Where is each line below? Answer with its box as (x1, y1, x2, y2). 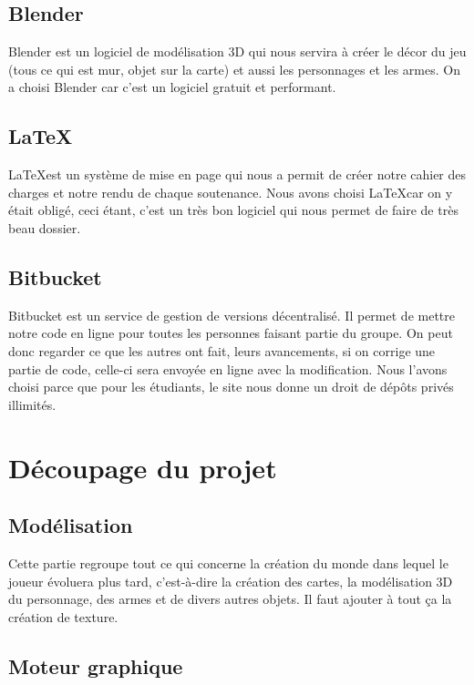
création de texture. (8, 607, 118, 626)
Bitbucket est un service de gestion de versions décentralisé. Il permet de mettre (8, 305, 455, 324)
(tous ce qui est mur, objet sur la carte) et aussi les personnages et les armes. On (8, 59, 460, 78)
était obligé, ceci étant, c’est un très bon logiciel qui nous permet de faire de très (8, 200, 459, 220)
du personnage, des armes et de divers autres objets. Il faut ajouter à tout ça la (8, 589, 452, 608)
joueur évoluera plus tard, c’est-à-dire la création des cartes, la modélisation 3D (8, 571, 453, 590)
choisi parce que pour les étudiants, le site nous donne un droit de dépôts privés (8, 377, 454, 396)
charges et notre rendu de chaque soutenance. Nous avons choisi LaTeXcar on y (8, 182, 453, 201)
